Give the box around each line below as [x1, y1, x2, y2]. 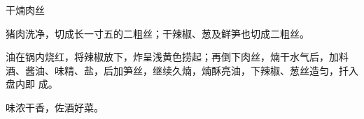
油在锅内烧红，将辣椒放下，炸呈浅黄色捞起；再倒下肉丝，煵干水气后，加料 [6, 49, 349, 64]
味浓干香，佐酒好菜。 [6, 100, 104, 114]
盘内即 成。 [6, 77, 58, 91]
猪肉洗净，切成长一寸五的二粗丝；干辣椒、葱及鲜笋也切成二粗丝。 [6, 26, 309, 40]
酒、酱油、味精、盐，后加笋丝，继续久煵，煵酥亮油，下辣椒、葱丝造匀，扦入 [6, 63, 358, 77]
